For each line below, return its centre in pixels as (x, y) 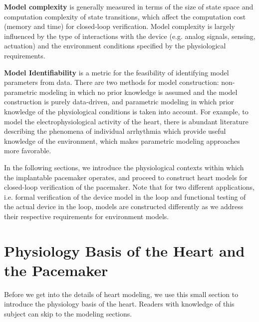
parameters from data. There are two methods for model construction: (112, 82)
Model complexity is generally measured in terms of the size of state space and (129, 6)
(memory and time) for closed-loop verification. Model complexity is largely (120, 26)
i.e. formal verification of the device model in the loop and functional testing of (125, 196)
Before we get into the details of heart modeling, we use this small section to (121, 294)
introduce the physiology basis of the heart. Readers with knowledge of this (119, 304)
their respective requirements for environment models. (87, 216)
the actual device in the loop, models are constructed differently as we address (124, 206)
